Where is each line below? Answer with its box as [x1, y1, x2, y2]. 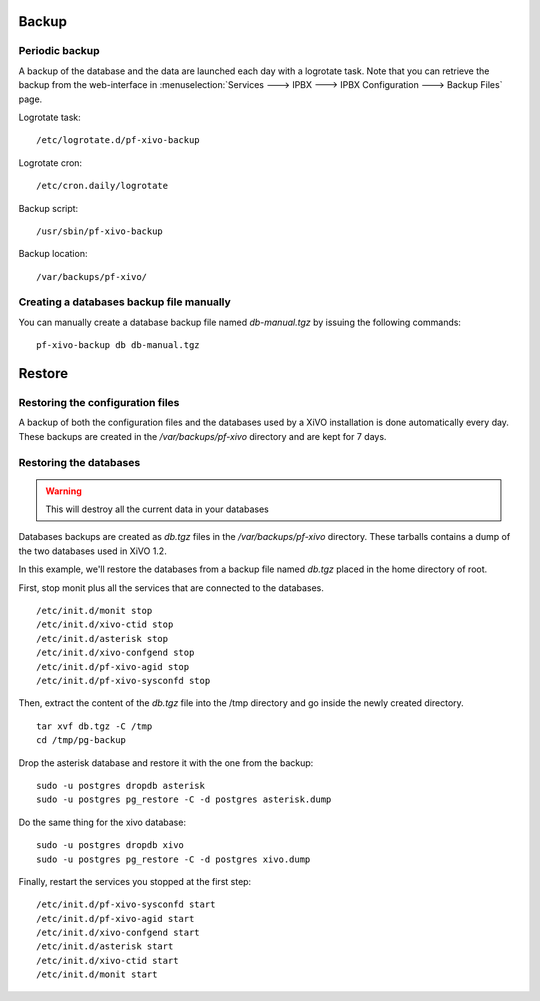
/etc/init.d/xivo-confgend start [36, 927, 200, 939]
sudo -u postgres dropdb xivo [36, 840, 185, 851]
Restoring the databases [18, 455, 141, 469]
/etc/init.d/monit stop [36, 605, 153, 617]
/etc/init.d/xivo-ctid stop [36, 619, 174, 630]
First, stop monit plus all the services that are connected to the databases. [18, 581, 325, 594]
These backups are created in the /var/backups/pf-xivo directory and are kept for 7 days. [18, 430, 387, 442]
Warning [45, 485, 82, 497]
